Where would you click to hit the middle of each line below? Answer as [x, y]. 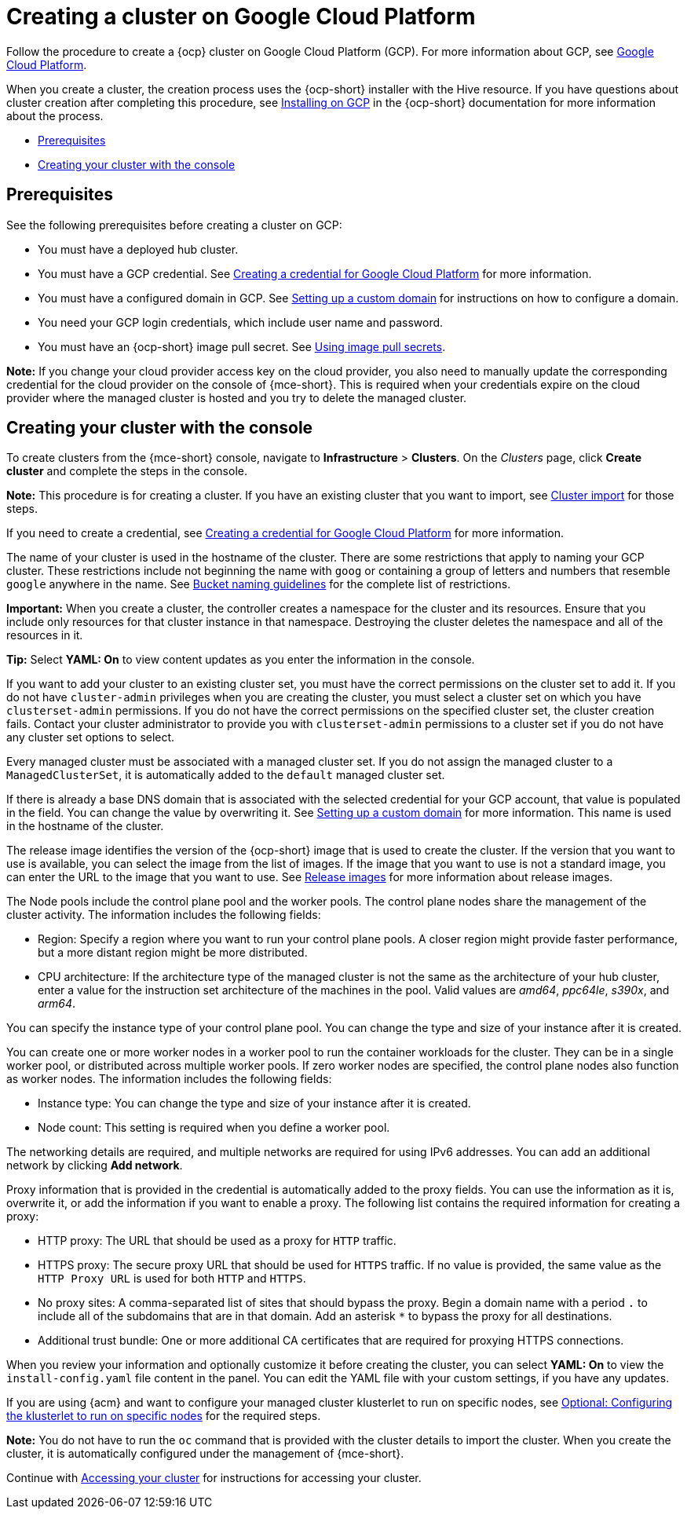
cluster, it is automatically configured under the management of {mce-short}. [205, 1454]
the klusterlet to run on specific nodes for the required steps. [164, 1416]
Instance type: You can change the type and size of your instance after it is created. [254, 1103]
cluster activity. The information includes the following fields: [164, 915]
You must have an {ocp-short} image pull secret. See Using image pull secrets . [242, 346]
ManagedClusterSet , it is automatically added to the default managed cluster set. [226, 775]
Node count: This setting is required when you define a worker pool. [214, 1128]
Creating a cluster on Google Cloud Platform [241, 16]
